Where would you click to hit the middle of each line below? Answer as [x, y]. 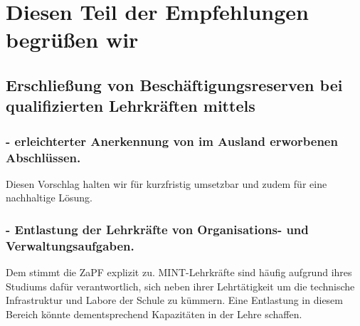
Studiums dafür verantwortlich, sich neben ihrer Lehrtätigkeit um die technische [180, 286]
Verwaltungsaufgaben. [70, 245]
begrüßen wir [72, 40]
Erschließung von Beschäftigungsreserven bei [174, 84]
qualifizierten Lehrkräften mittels [131, 106]
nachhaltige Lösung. [49, 198]
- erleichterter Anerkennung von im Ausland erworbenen [172, 141]
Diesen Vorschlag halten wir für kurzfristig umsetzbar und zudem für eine [166, 183]
